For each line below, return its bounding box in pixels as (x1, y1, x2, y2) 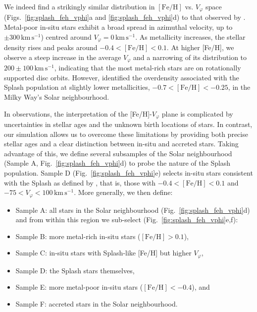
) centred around (41, 31, 92, 42)
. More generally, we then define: (74, 187, 173, 197)
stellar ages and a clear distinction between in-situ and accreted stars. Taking (4, 138, 239, 149)
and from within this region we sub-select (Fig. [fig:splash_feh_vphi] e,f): (15, 214, 238, 225)
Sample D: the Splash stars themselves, (15, 265, 135, 275)
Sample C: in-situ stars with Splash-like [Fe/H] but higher (15, 248, 192, 258)
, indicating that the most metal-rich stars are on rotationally (54, 62, 241, 73)
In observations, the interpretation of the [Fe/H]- (4, 108, 152, 119)
